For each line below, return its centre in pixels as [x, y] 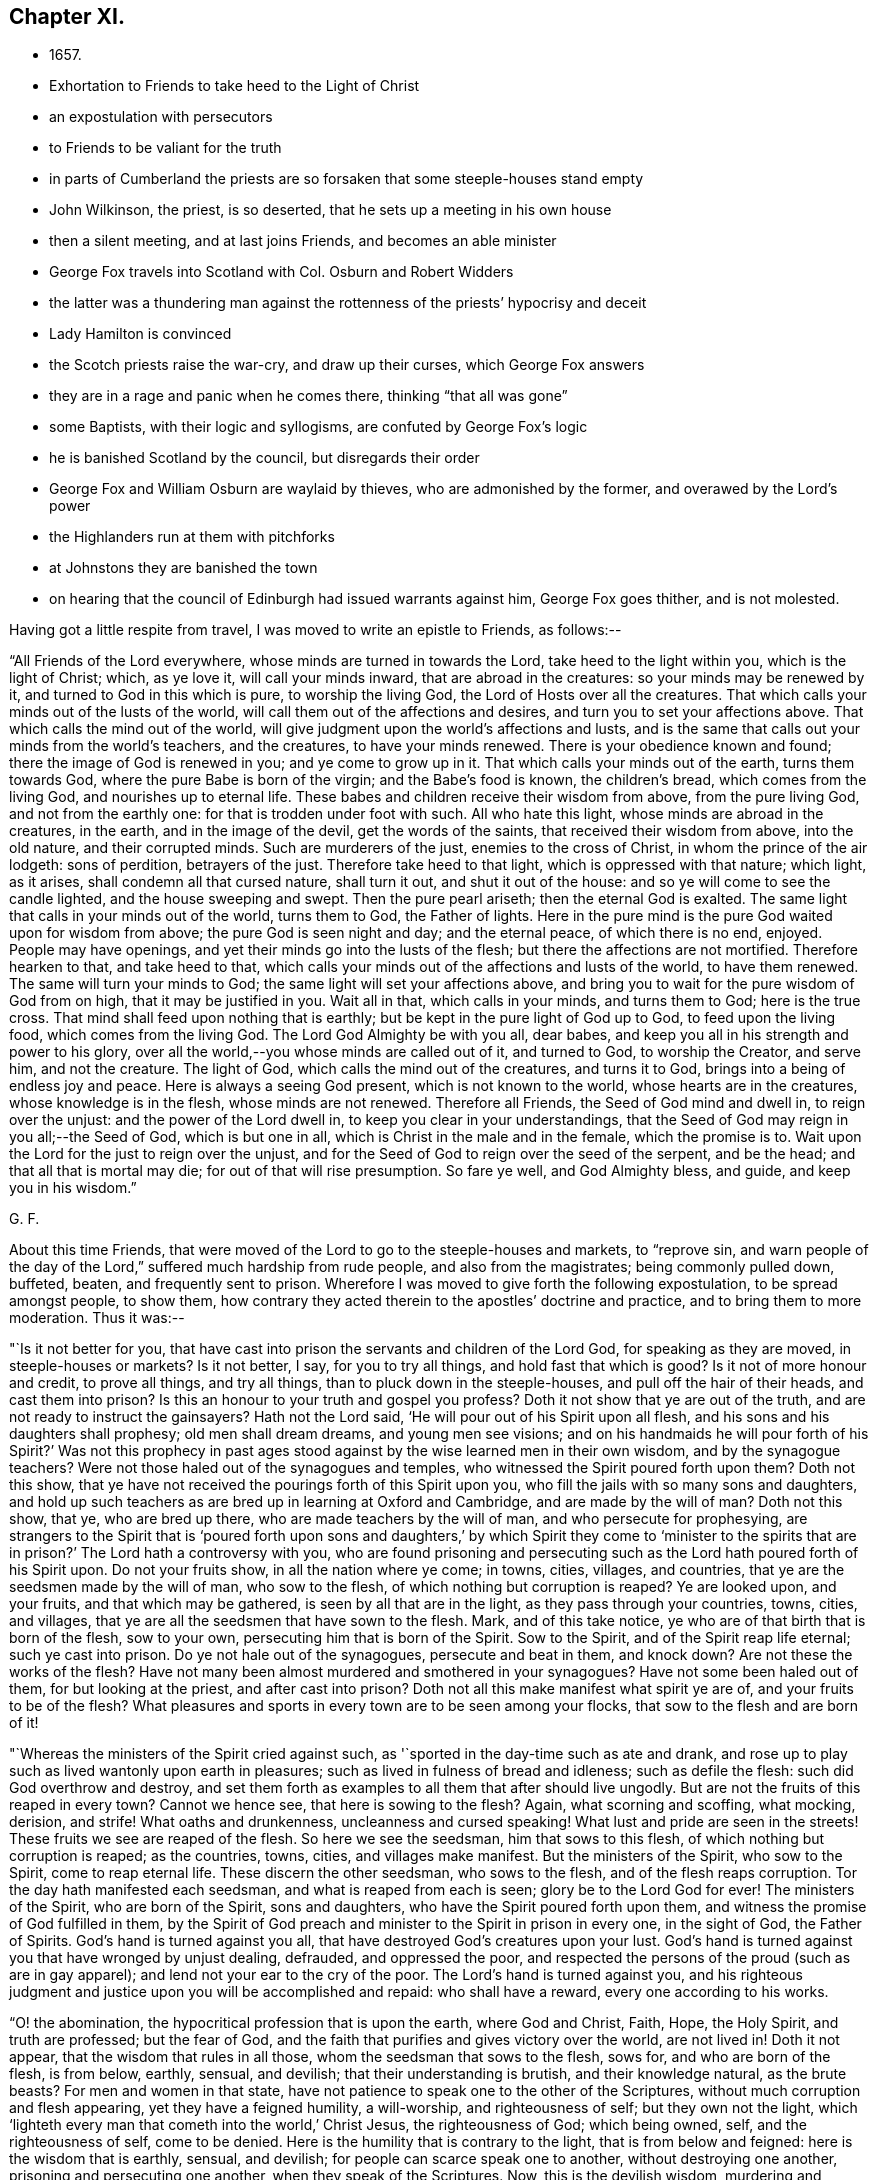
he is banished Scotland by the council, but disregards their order [264, 458]
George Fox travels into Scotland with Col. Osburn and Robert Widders [281, 272]
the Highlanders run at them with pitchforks [192, 537]
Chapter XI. [67, 16]
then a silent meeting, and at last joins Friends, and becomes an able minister [303, 241]
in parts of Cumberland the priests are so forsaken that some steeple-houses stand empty [346, 179]
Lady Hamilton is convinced [140, 334]
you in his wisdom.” [73, 1188]
